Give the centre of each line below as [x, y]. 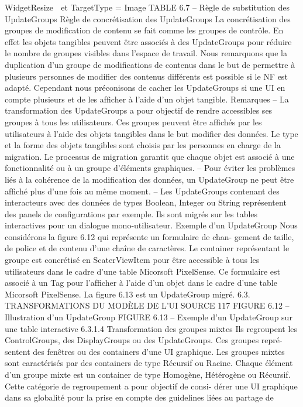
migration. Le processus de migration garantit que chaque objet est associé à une [150, 156]
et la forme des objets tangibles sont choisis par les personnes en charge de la [143, 145]
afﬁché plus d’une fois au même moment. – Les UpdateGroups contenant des [142, 191]
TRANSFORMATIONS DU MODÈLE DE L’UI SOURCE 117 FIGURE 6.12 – [147, 305]
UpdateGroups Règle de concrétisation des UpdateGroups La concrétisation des [148, 18]
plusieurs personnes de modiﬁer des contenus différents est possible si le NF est [146, 76]
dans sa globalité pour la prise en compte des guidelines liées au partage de [139, 397]
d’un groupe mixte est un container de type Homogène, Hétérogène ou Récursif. [148, 374]
